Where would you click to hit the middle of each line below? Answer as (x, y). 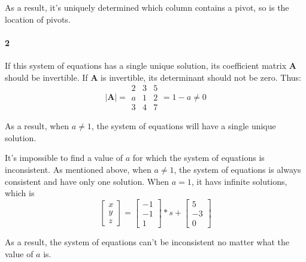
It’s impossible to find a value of (64, 158)
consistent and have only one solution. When (87, 181)
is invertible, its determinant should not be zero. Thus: (201, 77)
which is (20, 193)
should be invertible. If (46, 77)
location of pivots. (38, 19)
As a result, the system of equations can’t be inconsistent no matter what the (147, 241)
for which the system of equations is (199, 158)
